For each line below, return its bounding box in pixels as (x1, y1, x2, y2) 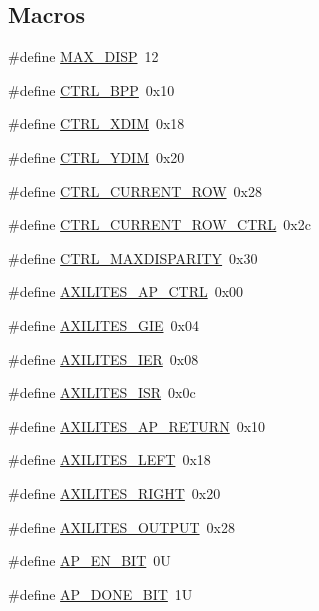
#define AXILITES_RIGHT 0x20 (8, 482, 221, 503)
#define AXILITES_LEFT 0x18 (8, 449, 211, 470)
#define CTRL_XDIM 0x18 (8, 113, 185, 134)
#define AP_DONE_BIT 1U (8, 583, 193, 604)
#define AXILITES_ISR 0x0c (8, 382, 196, 403)
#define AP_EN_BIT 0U (8, 550, 171, 571)
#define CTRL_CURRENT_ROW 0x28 (8, 180, 262, 201)
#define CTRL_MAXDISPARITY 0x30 (8, 247, 258, 268)
